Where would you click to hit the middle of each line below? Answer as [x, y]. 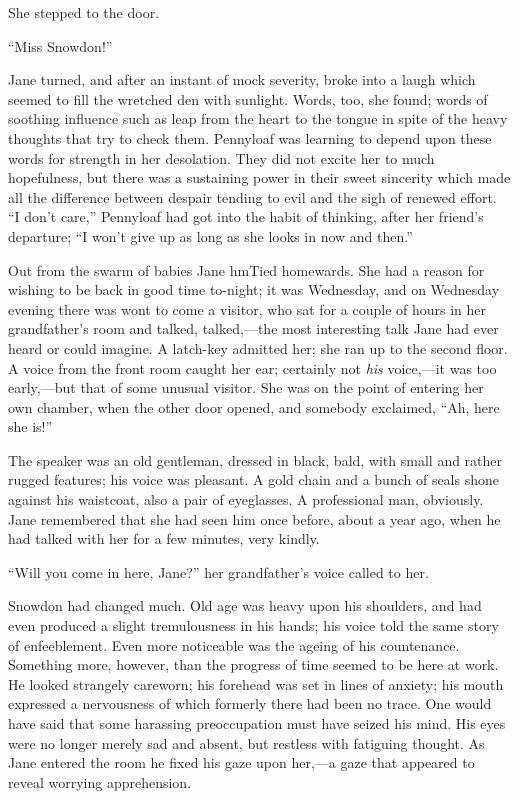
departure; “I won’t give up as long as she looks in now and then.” [210, 235]
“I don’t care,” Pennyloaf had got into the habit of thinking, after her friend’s [246, 216]
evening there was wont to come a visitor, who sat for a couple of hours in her [247, 308]
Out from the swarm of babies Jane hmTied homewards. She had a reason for [246, 269]
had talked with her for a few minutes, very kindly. [164, 538]
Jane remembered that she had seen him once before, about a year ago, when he [254, 518]
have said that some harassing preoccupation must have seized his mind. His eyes [257, 723]
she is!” [30, 426]
